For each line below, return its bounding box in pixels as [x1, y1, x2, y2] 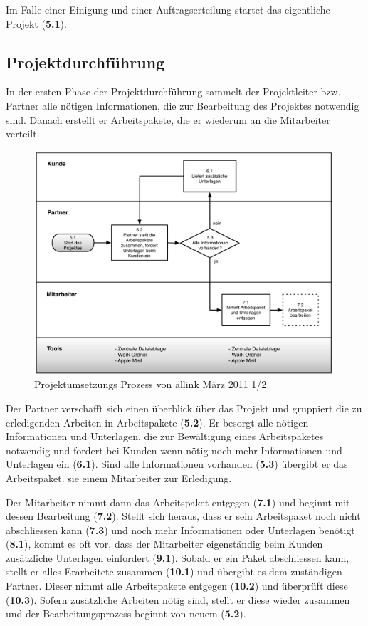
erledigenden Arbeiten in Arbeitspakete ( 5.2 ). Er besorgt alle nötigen [6, 414, 309, 429]
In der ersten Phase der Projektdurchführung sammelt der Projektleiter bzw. [6, 84, 341, 99]
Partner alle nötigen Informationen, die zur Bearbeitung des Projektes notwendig [6, 98, 359, 113]
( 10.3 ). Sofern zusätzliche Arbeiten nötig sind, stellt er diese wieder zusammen [6, 592, 350, 607]
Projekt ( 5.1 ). [6, 16, 67, 31]
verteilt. [6, 126, 40, 141]
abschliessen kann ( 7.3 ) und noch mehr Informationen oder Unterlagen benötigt [6, 522, 355, 537]
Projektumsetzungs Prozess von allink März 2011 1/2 [34, 377, 267, 392]
